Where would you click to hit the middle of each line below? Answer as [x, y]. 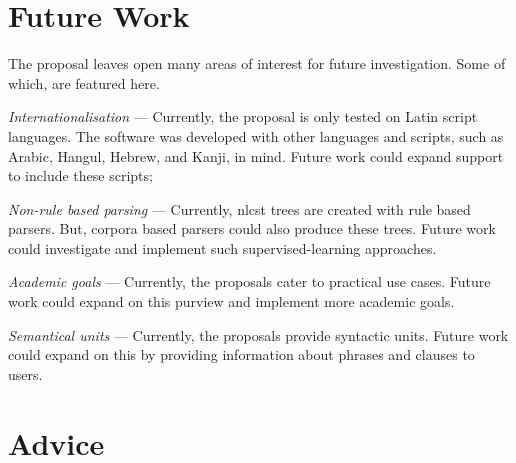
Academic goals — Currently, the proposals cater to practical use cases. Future [249, 281]
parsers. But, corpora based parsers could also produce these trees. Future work [252, 228]
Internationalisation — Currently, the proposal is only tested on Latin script [243, 116]
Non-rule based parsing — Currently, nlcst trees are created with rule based [239, 208]
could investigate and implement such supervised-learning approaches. [222, 247]
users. [25, 373]
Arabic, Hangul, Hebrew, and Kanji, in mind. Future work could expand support [256, 155]
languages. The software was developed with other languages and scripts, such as [256, 135]
